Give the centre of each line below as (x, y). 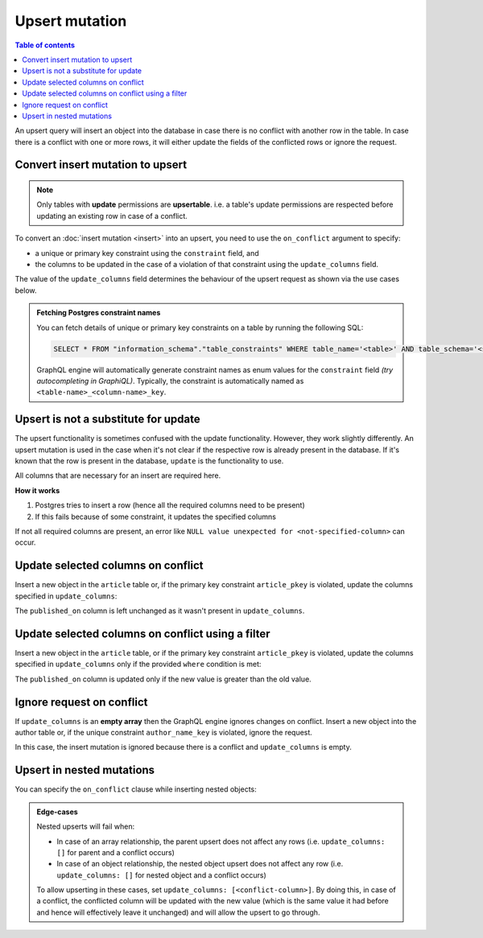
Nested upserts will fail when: (86, 827)
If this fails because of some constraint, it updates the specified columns (156, 516)
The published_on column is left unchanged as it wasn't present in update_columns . (160, 611)
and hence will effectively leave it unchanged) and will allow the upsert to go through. (178, 912)
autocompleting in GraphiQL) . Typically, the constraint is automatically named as (170, 381)
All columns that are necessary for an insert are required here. (118, 475)
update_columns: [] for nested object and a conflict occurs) (162, 875)
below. (26, 290)
